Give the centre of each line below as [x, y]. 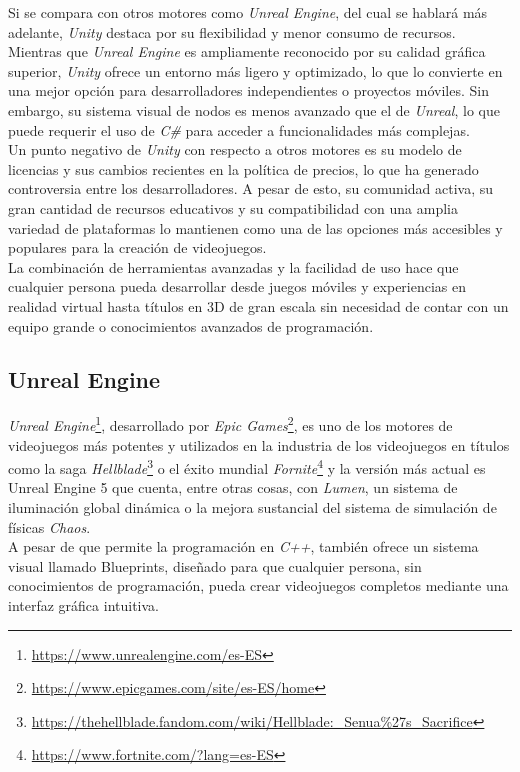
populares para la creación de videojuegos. [137, 247]
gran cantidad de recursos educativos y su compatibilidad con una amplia [233, 207]
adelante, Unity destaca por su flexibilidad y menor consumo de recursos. [232, 31]
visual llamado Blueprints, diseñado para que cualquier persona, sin [215, 565]
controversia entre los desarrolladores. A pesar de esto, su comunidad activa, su [251, 188]
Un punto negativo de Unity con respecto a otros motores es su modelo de [235, 149]
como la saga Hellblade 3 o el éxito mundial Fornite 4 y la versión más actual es [247, 466]
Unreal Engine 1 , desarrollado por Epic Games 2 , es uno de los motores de [230, 423]
